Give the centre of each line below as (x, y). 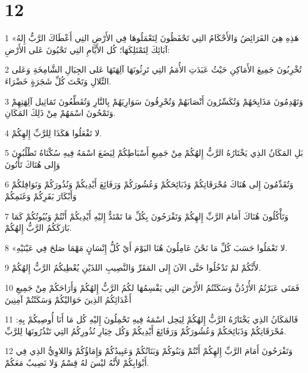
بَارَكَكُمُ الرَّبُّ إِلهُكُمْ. (38, 228)
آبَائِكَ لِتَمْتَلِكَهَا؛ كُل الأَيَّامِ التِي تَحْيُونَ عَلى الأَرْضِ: (87, 49)
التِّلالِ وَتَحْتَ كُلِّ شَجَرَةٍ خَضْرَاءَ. (58, 81)
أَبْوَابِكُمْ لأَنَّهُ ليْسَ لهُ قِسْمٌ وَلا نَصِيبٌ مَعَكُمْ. (77, 362)
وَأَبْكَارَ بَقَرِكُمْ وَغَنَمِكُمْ (41, 196)
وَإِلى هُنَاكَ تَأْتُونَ (32, 164)
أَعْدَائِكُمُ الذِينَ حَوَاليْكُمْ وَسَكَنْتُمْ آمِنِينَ (68, 299)
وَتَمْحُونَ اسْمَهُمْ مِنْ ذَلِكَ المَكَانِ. (60, 113)
